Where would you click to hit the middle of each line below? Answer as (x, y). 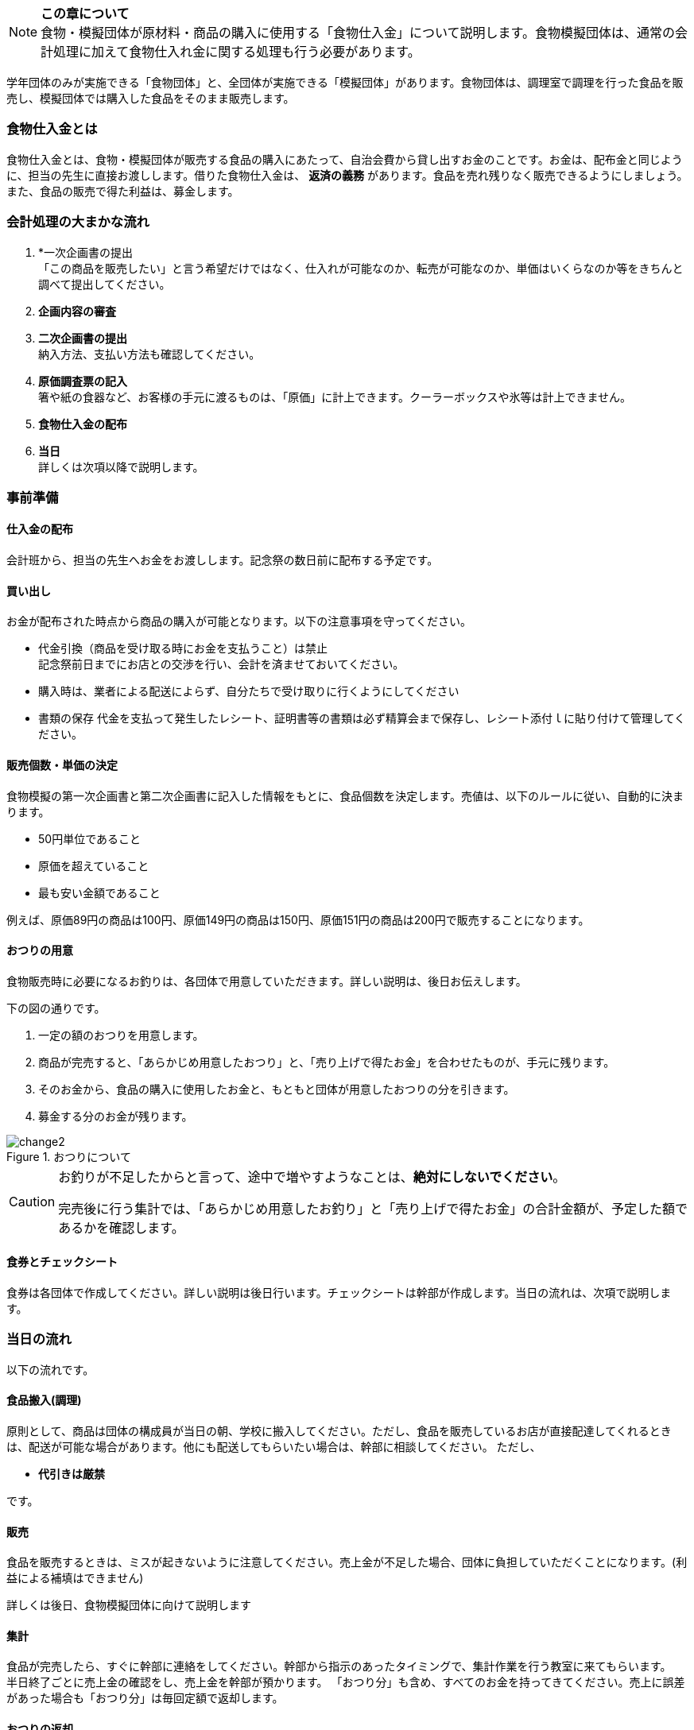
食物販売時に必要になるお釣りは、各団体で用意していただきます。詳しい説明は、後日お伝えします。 (267, 981)
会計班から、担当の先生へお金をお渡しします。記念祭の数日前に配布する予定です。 (223, 560)
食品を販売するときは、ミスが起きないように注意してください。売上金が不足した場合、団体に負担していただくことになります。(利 (347, 1562)
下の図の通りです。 (56, 1008)
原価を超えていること (94, 865)
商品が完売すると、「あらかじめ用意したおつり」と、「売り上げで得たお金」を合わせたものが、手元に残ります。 (327, 1062)
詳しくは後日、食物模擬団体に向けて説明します (129, 1605)
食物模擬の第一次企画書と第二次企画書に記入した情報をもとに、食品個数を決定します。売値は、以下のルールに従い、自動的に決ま (345, 795)
